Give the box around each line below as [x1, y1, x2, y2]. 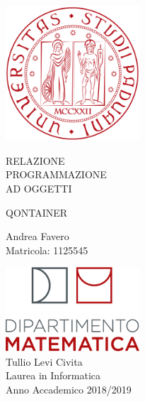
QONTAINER [6, 205, 68, 219]
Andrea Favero [6, 229, 69, 244]
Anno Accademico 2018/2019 [6, 381, 132, 396]
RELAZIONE [6, 153, 65, 168]
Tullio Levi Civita [6, 354, 83, 369]
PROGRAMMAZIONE [6, 167, 107, 182]
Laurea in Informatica [6, 368, 101, 383]
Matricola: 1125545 [6, 242, 88, 257]
